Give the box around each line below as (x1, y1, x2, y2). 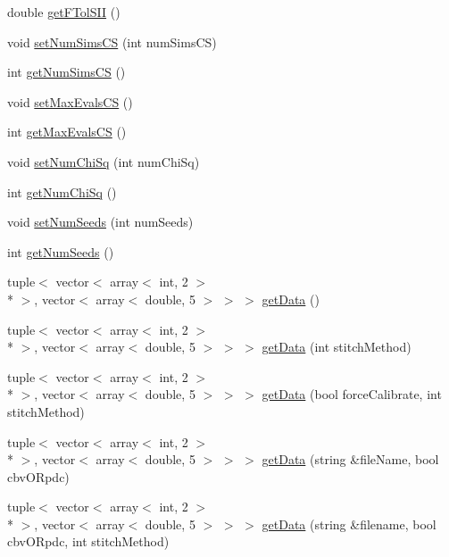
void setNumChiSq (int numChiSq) (7, 152, 200, 170)
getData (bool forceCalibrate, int (262, 385, 442, 403)
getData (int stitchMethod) (262, 337, 412, 356)
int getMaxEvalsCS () (7, 122, 127, 141)
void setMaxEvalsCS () (7, 92, 133, 111)
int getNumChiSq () (7, 182, 117, 201)
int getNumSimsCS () (7, 62, 126, 81)
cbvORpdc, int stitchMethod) (7, 532, 170, 551)
